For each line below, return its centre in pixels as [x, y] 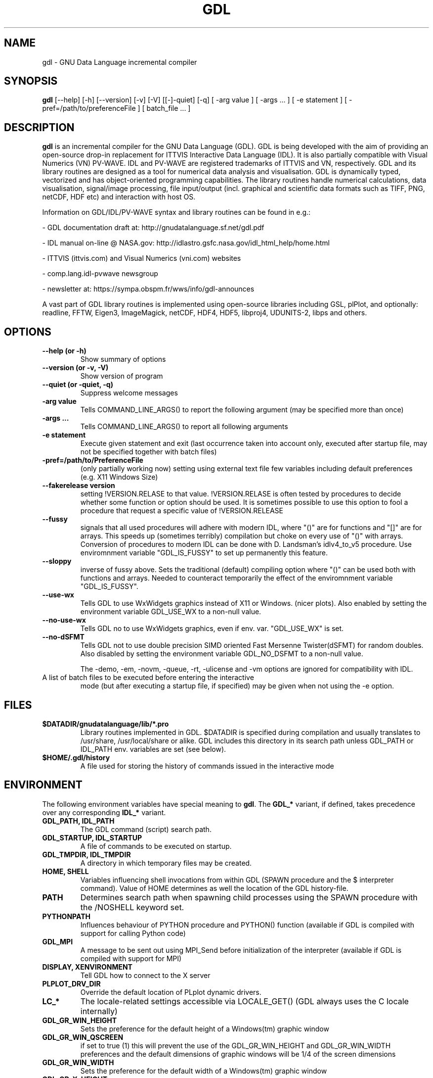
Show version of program [122, 376]
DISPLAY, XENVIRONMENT [87, 967]
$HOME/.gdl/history [76, 757]
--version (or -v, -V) [75, 368]
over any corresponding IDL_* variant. [104, 812]
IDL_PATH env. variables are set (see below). [153, 749]
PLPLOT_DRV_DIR [71, 983]
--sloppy [57, 561]
